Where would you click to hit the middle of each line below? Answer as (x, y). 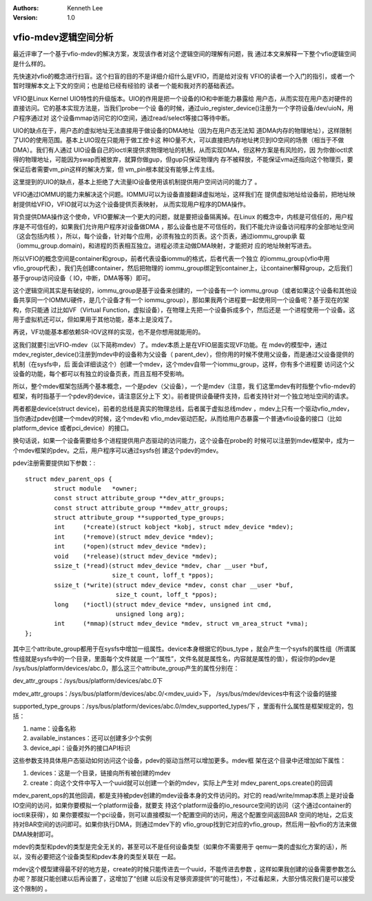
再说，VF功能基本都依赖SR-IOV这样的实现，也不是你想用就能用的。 (108, 332)
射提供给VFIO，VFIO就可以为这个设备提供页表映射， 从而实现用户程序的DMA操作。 (131, 204)
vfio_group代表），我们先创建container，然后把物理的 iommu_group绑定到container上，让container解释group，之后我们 (183, 268)
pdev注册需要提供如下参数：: (54, 463)
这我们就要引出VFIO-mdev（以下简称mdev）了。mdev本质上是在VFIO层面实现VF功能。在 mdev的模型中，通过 (170, 344)
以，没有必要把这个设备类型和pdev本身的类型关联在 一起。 (96, 856)
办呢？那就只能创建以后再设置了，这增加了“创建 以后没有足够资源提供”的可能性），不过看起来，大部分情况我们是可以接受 (184, 879)
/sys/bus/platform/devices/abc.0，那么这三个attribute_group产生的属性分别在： (126, 668)
